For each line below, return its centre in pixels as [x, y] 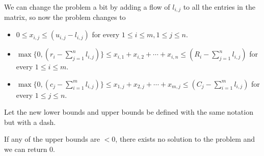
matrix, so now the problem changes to [65, 17]
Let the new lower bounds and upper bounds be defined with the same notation [129, 112]
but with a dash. [30, 122]
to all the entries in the [219, 7]
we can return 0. [30, 149]
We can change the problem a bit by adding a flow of [87, 7]
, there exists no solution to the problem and [185, 139]
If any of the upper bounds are [52, 139]
